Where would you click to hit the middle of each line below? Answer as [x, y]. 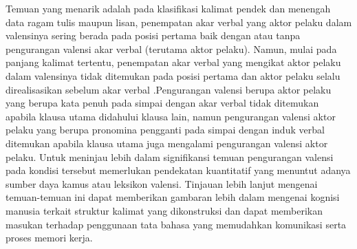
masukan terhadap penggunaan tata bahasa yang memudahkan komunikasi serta [176, 224]
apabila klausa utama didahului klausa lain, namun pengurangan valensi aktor [171, 116]
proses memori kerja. [49, 238]
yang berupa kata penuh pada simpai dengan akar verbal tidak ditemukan [162, 103]
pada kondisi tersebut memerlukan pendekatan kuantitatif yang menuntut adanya [178, 170]
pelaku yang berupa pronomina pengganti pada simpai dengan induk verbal [165, 130]
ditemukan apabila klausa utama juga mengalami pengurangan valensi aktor [167, 143]
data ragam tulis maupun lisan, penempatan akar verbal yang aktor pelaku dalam [179, 22]
